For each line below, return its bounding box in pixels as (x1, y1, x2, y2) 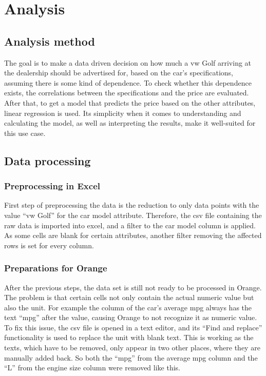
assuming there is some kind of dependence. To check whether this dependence (4, 77, 252, 88)
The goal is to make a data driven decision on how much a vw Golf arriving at (4, 57, 252, 68)
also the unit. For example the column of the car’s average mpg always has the (4, 302, 252, 312)
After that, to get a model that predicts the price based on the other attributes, (4, 97, 256, 108)
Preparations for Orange (4, 262, 107, 274)
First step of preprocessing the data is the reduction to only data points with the (4, 200, 259, 210)
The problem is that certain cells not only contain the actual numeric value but (4, 292, 254, 303)
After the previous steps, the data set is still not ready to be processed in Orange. (4, 282, 262, 292)
